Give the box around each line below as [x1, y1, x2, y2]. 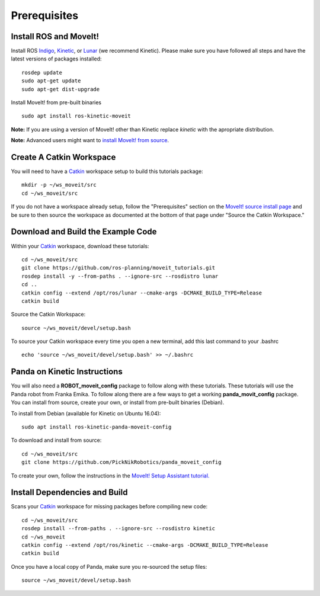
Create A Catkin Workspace [11, 152, 116, 162]
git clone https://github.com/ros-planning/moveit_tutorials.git [21, 264, 216, 271]
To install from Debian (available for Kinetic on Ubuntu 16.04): [11, 409, 161, 417]
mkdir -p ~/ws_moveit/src [21, 181, 97, 188]
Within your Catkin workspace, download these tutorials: [11, 242, 149, 249]
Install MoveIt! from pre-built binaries [11, 99, 102, 106]
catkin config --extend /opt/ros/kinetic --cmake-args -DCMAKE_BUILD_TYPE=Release [21, 541, 268, 548]
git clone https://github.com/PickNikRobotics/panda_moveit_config [21, 459, 222, 466]
